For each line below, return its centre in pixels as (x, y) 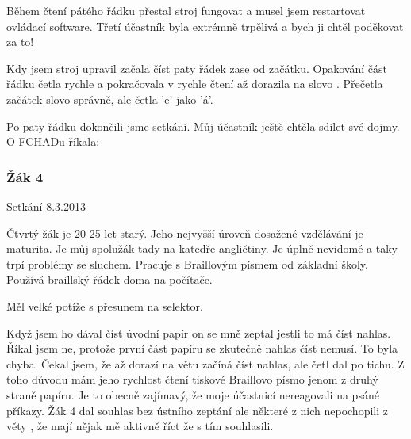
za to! (20, 42)
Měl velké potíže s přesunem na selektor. (105, 305)
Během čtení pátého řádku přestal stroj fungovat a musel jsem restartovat (186, 10)
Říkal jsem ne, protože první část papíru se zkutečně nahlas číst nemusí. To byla (202, 348)
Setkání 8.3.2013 (46, 206)
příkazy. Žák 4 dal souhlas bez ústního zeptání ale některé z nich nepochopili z (197, 410)
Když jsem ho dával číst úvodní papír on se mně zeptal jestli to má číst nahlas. (199, 332)
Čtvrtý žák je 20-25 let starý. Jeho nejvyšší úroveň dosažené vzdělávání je (185, 233)
